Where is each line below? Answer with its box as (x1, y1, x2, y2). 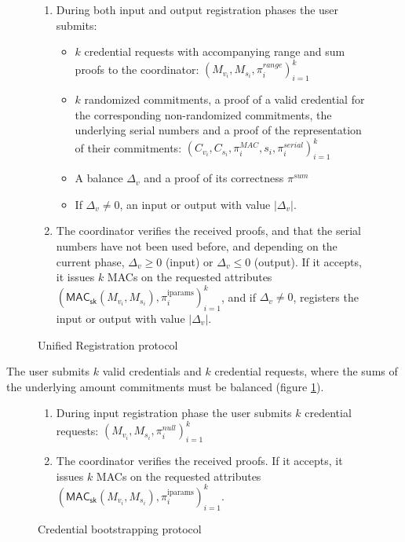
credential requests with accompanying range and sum (84, 43, 345, 60)
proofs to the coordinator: (75, 60, 199, 77)
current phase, (56, 253, 125, 269)
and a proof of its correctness (144, 170, 284, 186)
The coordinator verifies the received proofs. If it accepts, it (56, 452, 343, 469)
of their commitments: (75, 139, 182, 156)
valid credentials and (102, 363, 202, 379)
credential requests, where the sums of (214, 363, 398, 379)
